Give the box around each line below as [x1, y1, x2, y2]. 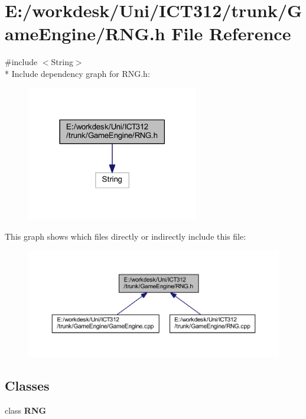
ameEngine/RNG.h [5, 21, 165, 46]
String [51, 56, 73, 68]
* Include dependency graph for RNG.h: [5, 67, 150, 79]
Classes [5, 376, 50, 395]
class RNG [5, 404, 47, 416]
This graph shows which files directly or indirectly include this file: [5, 230, 246, 242]
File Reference [171, 21, 291, 46]
